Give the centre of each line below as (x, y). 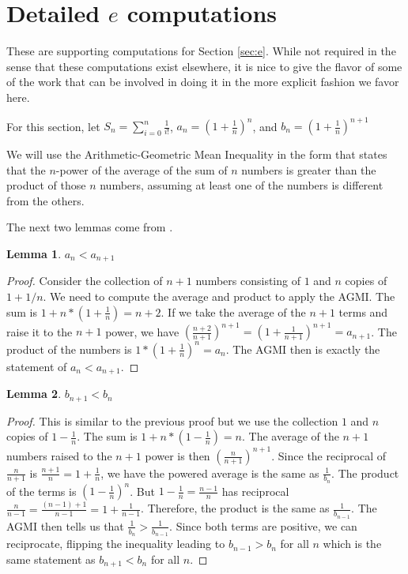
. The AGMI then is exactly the (303, 349)
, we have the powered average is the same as (210, 473)
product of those (46, 185)
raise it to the (40, 331)
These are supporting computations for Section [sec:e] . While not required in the (201, 51)
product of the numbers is (69, 349)
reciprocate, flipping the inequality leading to (116, 544)
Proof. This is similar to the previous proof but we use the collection (172, 420)
